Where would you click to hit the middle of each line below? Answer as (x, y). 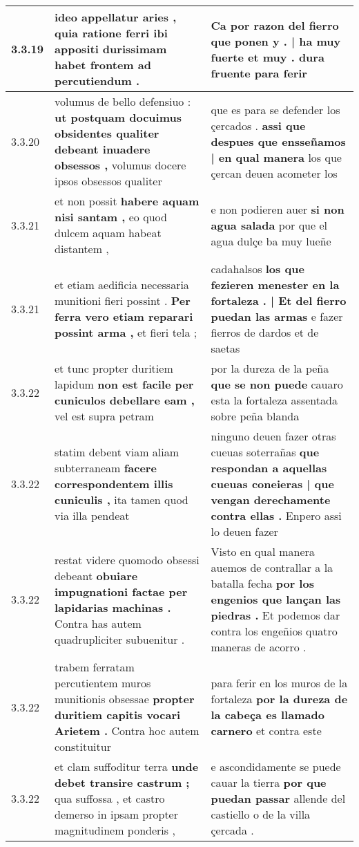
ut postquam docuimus (118, 117)
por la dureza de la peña (270, 368)
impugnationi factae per (121, 591)
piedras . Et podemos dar (275, 615)
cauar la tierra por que (269, 782)
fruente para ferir (259, 73)
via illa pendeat (92, 515)
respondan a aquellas (269, 468)
